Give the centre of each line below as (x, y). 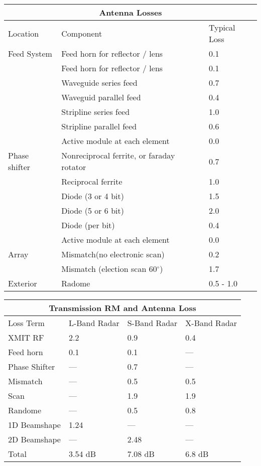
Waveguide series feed (99, 83)
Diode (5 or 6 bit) (93, 210)
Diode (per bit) (88, 225)
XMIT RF (26, 337)
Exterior (23, 283)
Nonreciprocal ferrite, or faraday (118, 155)
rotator (74, 167)
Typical (222, 27)
